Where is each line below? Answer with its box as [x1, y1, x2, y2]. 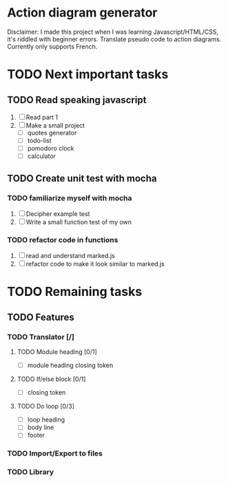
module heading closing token [27, 361, 114, 370]
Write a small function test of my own [25, 217, 132, 226]
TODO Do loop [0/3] [17, 402, 74, 411]
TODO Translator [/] [7, 332, 74, 342]
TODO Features [7, 311, 74, 323]
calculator [27, 152, 56, 160]
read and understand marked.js [25, 252, 115, 260]
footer [27, 431, 45, 440]
